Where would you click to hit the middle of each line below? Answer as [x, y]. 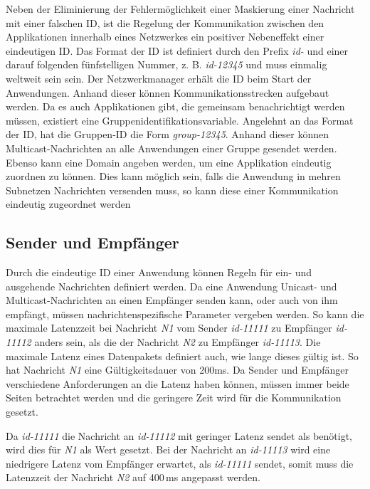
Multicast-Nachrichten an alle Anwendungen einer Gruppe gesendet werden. [171, 148]
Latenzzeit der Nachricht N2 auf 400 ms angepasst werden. [133, 477]
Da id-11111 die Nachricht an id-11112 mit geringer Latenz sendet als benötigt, [179, 435]
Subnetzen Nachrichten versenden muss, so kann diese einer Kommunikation [172, 190]
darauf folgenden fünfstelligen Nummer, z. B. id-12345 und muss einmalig [166, 64]
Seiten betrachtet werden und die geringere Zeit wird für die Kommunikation [174, 398]
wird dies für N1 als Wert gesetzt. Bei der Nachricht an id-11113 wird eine [168, 449]
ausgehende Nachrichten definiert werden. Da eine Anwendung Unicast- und [171, 286]
